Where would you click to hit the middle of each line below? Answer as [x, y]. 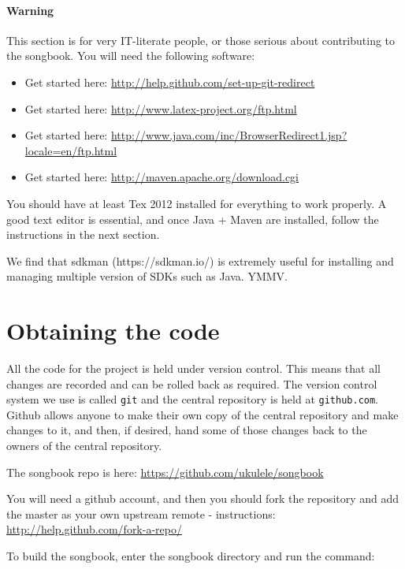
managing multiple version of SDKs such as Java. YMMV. [147, 276]
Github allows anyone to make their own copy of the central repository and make [202, 414]
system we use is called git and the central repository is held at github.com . [193, 399]
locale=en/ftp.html [71, 150]
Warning [30, 10]
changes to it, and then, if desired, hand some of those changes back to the [187, 430]
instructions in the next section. [83, 234]
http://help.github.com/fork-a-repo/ [94, 529]
